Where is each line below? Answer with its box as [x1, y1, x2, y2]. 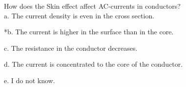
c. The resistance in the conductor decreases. [4, 43, 138, 53]
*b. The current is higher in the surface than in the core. [4, 27, 174, 37]
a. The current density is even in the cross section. [4, 10, 155, 20]
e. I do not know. [4, 75, 55, 85]
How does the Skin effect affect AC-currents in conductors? [4, 1, 181, 11]
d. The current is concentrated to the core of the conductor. [4, 59, 183, 69]
